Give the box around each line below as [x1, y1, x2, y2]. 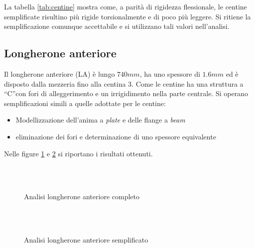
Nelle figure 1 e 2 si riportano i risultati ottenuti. [4, 148, 153, 158]
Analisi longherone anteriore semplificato [24, 235, 148, 245]
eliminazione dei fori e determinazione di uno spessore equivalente [15, 131, 216, 141]
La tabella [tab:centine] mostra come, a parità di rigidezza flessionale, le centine [4, 1, 247, 11]
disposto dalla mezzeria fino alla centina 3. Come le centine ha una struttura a [4, 78, 244, 89]
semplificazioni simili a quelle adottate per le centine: [4, 98, 166, 108]
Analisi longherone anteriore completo [24, 191, 139, 202]
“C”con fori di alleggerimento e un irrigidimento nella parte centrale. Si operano [4, 88, 248, 99]
